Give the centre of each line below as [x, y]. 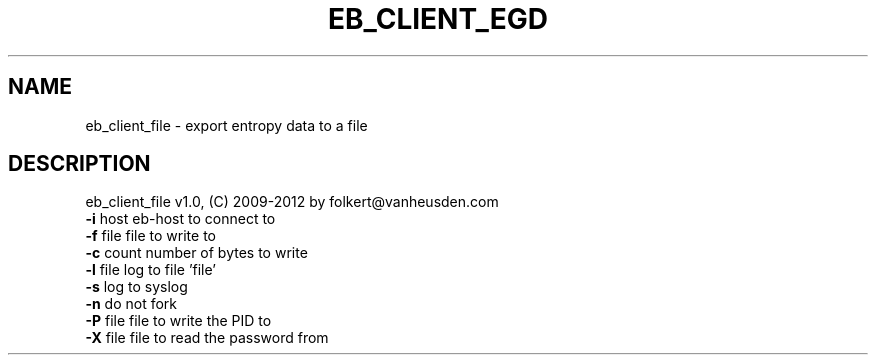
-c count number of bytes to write [196, 253]
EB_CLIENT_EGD [438, 19]
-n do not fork [131, 304]
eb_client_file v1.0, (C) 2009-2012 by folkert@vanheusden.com [292, 202]
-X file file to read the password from [207, 338]
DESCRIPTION [79, 164]
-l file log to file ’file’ [150, 270]
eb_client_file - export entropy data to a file [226, 125]
